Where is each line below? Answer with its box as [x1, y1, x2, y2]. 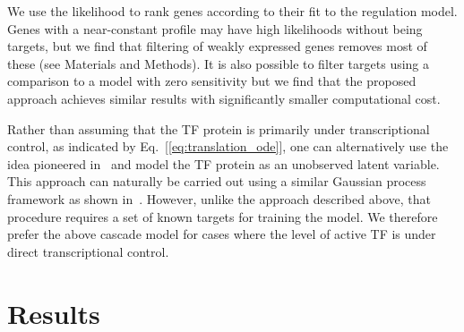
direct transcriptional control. [7, 242, 169, 260]
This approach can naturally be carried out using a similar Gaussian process [7, 172, 426, 191]
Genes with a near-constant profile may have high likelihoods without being [7, 19, 423, 38]
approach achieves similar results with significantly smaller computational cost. [7, 89, 441, 107]
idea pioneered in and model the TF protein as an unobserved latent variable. [7, 154, 440, 173]
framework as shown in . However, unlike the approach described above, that [7, 189, 431, 208]
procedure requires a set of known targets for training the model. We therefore [7, 207, 438, 226]
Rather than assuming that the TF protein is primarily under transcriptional [7, 119, 430, 138]
